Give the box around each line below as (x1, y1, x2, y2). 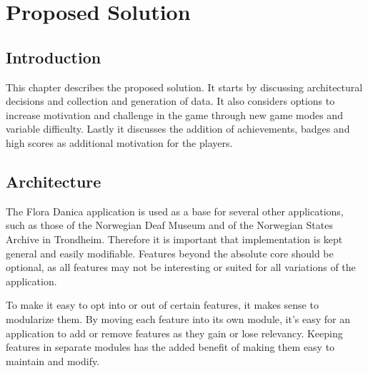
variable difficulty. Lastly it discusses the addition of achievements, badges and (6, 121, 350, 136)
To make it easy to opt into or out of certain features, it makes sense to (6, 297, 319, 312)
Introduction (6, 46, 101, 68)
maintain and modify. (6, 353, 100, 368)
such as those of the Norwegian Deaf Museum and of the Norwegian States (6, 218, 333, 233)
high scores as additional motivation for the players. (6, 135, 233, 150)
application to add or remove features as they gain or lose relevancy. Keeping (6, 325, 343, 340)
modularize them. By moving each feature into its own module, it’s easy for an (6, 311, 350, 326)
